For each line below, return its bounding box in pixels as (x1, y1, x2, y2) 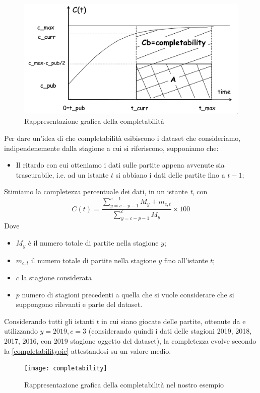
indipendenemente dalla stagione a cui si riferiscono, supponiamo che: (4, 142, 219, 153)
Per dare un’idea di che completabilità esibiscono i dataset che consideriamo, (4, 133, 241, 143)
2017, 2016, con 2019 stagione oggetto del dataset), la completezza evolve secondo (4, 335, 256, 346)
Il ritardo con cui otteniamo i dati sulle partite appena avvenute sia (16, 160, 225, 170)
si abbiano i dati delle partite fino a (115, 169, 225, 180)
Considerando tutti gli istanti (4, 316, 94, 326)
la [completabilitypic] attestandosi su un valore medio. (4, 345, 171, 356)
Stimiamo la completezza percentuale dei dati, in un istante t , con (4, 186, 208, 197)
